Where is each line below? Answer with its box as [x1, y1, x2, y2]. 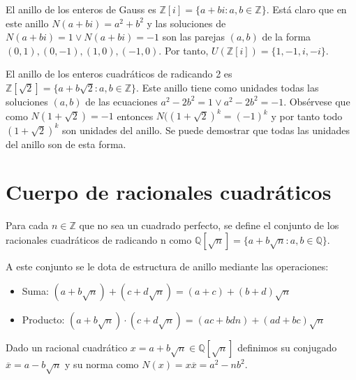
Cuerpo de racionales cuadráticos [6, 177, 332, 206]
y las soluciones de [147, 15, 226, 30]
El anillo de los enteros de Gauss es [6, 2, 156, 16]
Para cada [6, 218, 49, 233]
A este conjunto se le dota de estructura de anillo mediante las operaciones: [6, 258, 329, 273]
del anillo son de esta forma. [6, 136, 126, 151]
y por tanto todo [271, 108, 343, 123]
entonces [117, 108, 154, 123]
